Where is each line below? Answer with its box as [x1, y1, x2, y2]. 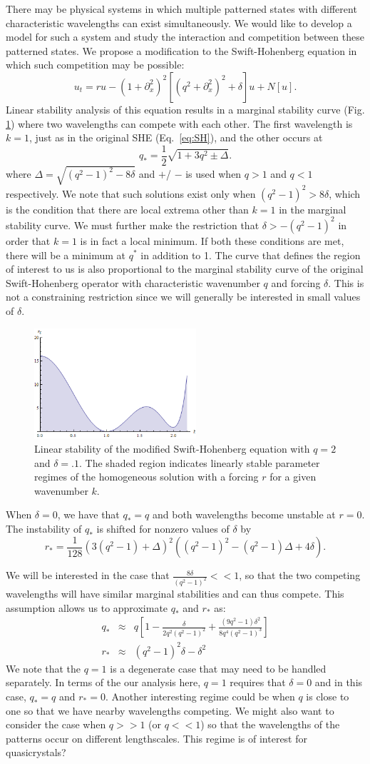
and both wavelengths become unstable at [152, 507, 336, 522]
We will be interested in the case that [6, 568, 170, 583]
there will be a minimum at [6, 247, 126, 262]
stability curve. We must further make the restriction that [6, 217, 259, 232]
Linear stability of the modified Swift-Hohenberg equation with [34, 441, 310, 456]
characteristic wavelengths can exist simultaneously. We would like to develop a [6, 15, 352, 30]
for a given [269, 469, 317, 484]
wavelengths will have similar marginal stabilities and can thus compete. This [6, 585, 344, 600]
